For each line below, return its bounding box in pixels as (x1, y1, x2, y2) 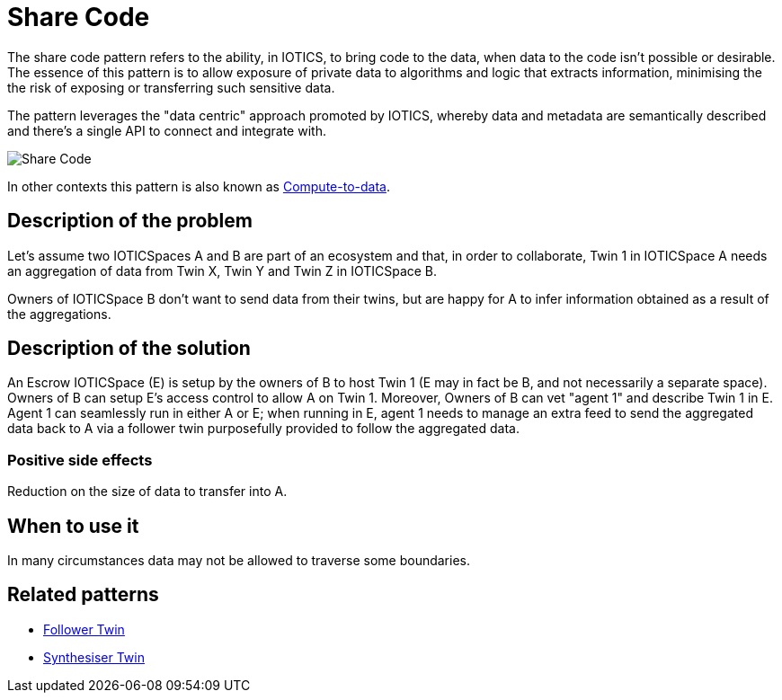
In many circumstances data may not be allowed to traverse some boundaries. (7, 553, 470, 569)
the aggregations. (7, 306, 111, 322)
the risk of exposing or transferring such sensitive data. (7, 79, 335, 95)
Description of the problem (7, 209, 253, 233)
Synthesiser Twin (43, 649, 145, 665)
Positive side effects (7, 450, 153, 469)
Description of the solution (7, 337, 251, 360)
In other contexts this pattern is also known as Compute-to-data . (7, 178, 390, 194)
